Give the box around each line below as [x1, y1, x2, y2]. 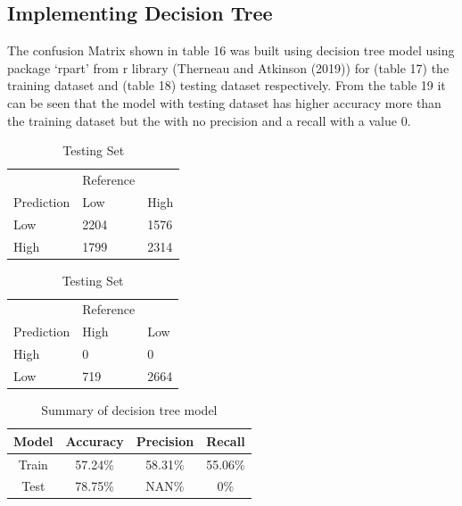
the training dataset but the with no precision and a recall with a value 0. [7, 111, 411, 129]
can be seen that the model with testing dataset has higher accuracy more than [7, 93, 441, 112]
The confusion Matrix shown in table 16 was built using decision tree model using [7, 41, 455, 60]
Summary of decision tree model [41, 401, 218, 419]
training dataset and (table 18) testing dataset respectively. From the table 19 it [7, 76, 446, 95]
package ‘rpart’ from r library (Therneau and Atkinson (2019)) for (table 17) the [7, 58, 450, 77]
